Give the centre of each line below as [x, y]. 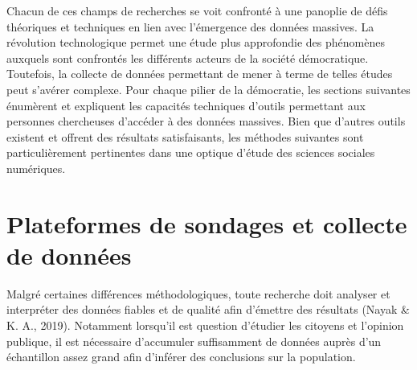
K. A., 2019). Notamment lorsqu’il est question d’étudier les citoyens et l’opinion [205, 325]
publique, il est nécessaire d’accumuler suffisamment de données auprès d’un [194, 341]
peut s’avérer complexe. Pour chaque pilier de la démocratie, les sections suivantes [208, 89]
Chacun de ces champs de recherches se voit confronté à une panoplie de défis [197, 10]
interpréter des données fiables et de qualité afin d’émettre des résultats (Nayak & [208, 309]
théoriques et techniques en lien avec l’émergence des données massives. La [190, 26]
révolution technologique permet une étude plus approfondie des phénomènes [196, 42]
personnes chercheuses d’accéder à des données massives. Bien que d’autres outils [206, 121]
